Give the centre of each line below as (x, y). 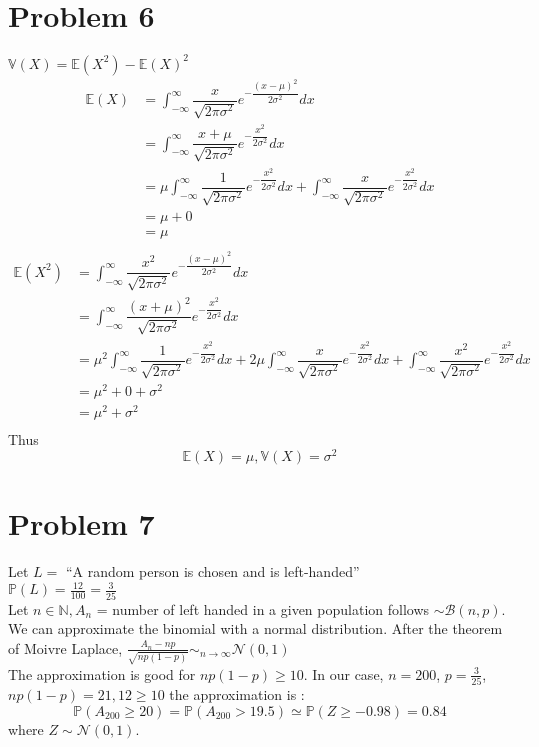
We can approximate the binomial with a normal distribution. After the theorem (255, 628)
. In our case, (343, 673)
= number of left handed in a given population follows (263, 608)
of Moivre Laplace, (65, 647)
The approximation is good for (102, 673)
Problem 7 (81, 523)
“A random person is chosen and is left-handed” (212, 571)
